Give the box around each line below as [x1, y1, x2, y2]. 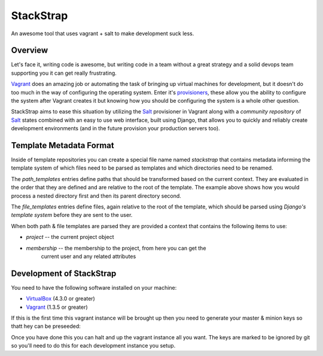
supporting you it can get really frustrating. [11, 69, 117, 76]
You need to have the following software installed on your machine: [11, 284, 177, 291]
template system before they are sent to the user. [11, 211, 133, 219]
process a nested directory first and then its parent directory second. [11, 192, 182, 200]
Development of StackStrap [11, 268, 117, 278]
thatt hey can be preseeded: [11, 323, 81, 330]
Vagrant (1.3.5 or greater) [26, 303, 88, 311]
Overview [11, 45, 48, 56]
